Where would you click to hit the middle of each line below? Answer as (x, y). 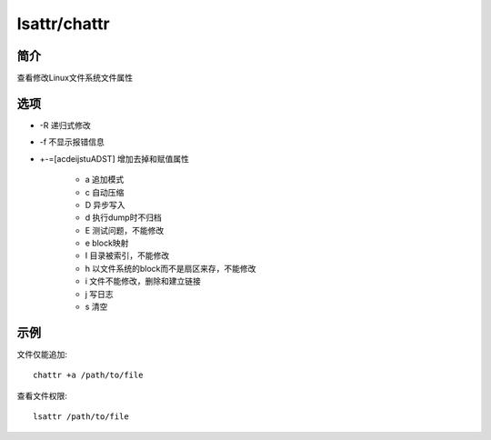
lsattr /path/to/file (81, 417)
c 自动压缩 (105, 192)
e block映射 (107, 243)
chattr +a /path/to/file (88, 375)
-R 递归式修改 (65, 125)
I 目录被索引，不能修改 (127, 255)
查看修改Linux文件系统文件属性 (75, 78)
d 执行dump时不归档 (124, 217)
